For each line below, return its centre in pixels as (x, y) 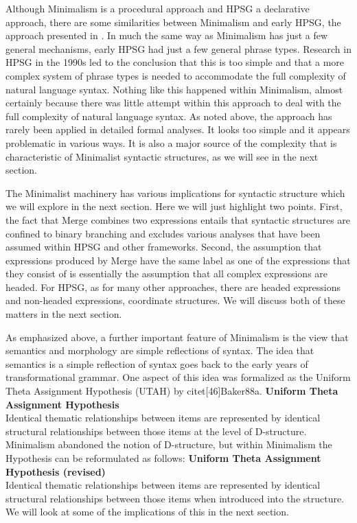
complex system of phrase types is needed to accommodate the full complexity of (176, 75)
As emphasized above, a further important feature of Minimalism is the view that (177, 337)
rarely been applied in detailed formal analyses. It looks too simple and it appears (178, 129)
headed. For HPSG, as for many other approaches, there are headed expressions (173, 287)
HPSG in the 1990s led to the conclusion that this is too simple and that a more (175, 62)
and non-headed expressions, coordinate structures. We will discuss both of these (175, 300)
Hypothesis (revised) (56, 471)
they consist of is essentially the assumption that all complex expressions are (167, 274)
